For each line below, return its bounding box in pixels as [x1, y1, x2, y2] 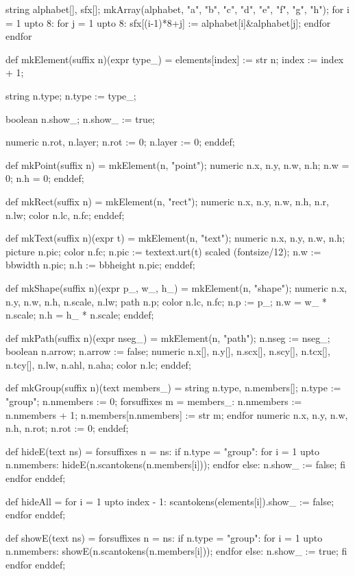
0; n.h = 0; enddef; [5, 171, 84, 185]
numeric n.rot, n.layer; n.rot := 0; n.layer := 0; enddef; [5, 135, 235, 149]
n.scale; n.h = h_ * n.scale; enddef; [5, 308, 154, 322]
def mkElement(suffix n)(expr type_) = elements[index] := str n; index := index [5, 51, 344, 66]
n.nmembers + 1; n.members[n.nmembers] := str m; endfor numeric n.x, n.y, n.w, [5, 407, 348, 422]
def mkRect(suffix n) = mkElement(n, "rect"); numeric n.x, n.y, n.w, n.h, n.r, [5, 194, 329, 208]
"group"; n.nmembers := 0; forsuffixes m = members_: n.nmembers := [5, 394, 302, 408]
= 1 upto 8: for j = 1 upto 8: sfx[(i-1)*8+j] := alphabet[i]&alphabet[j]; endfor [5, 15, 331, 30]
